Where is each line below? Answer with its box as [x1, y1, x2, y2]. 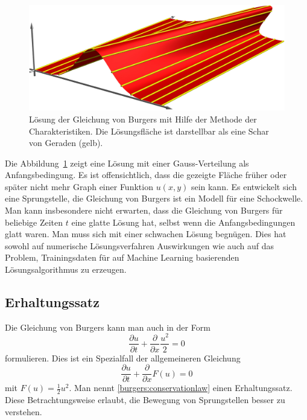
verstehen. [5, 405, 42, 418]
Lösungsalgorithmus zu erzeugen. [5, 263, 127, 276]
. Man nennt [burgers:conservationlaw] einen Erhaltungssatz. [69, 381, 293, 394]
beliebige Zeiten [5, 215, 63, 228]
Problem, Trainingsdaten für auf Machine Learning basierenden [5, 251, 239, 264]
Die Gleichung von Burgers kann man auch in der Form [5, 320, 210, 333]
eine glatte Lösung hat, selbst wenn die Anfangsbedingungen [71, 215, 296, 228]
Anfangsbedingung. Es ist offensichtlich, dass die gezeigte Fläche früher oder [5, 168, 287, 181]
